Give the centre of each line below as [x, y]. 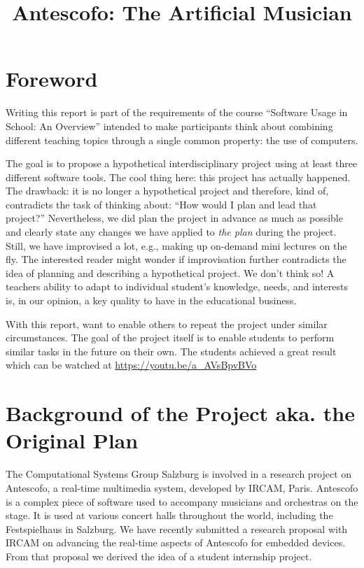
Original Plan [72, 440]
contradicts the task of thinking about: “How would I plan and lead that [161, 204]
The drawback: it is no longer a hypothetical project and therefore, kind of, [167, 191]
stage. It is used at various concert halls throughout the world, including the [169, 515]
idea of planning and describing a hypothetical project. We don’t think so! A [170, 272]
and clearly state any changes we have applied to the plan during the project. [171, 232]
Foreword [52, 79]
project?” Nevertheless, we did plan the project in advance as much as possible [174, 218]
